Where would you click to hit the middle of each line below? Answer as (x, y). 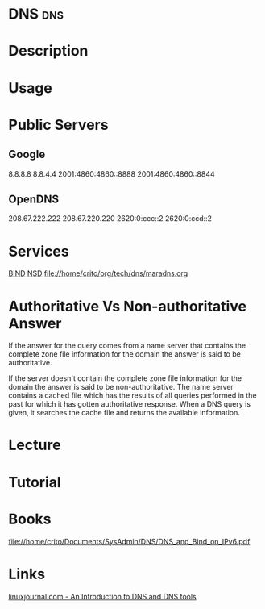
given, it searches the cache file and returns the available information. (124, 413)
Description (48, 51)
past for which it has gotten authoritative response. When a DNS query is (130, 404)
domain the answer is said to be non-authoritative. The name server (121, 387)
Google (27, 154)
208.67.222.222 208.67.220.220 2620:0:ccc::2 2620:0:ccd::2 (110, 219)
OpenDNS (33, 199)
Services (39, 251)
